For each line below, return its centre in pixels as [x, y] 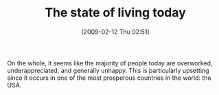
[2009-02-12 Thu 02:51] [115, 32]
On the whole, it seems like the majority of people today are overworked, [110, 63]
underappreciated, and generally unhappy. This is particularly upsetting [108, 70]
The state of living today [115, 13]
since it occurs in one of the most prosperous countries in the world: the [109, 78]
